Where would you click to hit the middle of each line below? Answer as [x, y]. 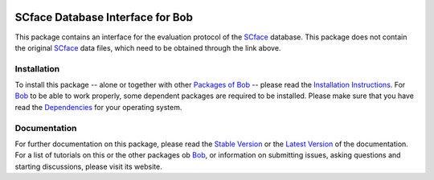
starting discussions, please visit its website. [88, 166]
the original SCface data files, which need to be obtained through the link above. [148, 47]
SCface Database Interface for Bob [104, 17]
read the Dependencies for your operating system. [98, 107]
